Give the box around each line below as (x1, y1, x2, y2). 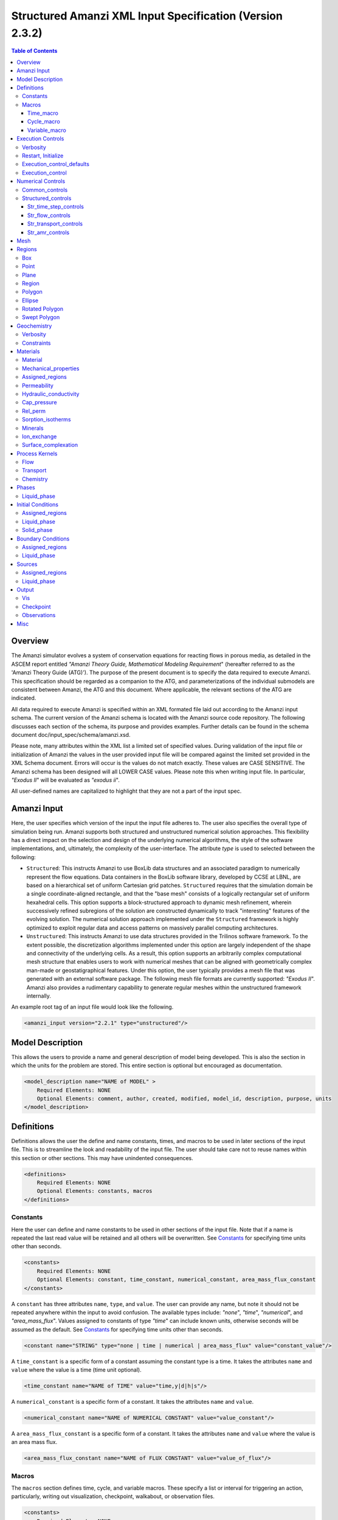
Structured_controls (22, 195, 72, 202)
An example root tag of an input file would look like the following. (11, 1003, 174, 1010)
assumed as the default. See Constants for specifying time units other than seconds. (11, 1325, 224, 1333)
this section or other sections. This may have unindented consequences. (11, 1154, 194, 1161)
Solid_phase (22, 527, 53, 534)
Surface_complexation (22, 441, 78, 449)
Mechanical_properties (22, 365, 80, 372)
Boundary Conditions (16, 535, 70, 542)
